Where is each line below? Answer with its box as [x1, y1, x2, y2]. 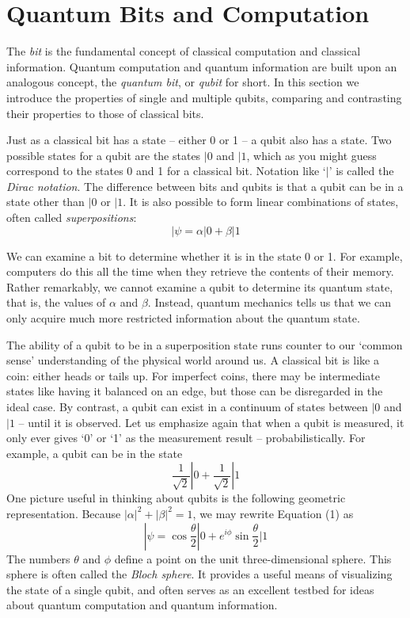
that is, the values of [6, 294, 106, 311]
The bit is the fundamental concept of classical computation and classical [6, 43, 361, 59]
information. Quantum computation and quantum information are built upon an [6, 58, 397, 74]
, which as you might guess [246, 147, 377, 163]
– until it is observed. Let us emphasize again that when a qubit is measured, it [18, 414, 404, 430]
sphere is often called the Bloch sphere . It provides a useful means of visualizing [6, 566, 393, 582]
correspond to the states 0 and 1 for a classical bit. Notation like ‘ [6, 162, 326, 179]
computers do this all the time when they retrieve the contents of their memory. [6, 263, 394, 280]
